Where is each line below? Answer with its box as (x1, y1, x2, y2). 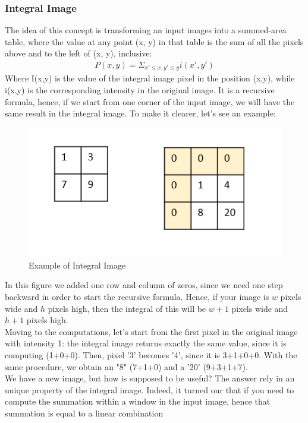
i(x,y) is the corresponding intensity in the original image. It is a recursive (5, 84, 275, 96)
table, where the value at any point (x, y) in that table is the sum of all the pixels (5, 35, 304, 48)
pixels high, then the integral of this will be (48, 302, 206, 314)
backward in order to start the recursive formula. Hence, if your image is (5, 291, 269, 303)
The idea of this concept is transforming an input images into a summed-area (5, 24, 287, 36)
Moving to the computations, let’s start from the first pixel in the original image (5, 325, 298, 337)
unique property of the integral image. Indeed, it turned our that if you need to (5, 383, 294, 396)
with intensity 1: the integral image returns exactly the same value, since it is (5, 337, 287, 349)
